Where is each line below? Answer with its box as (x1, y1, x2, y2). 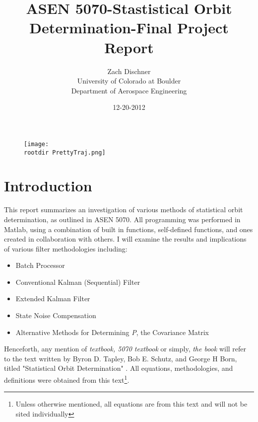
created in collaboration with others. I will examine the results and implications (4, 234, 247, 244)
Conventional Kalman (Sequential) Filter (15, 276, 140, 287)
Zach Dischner (107, 66, 151, 76)
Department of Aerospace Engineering (71, 85, 187, 95)
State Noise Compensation (15, 310, 96, 321)
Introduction (4, 175, 92, 196)
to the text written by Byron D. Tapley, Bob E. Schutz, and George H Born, (4, 353, 237, 363)
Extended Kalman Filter (15, 293, 90, 304)
